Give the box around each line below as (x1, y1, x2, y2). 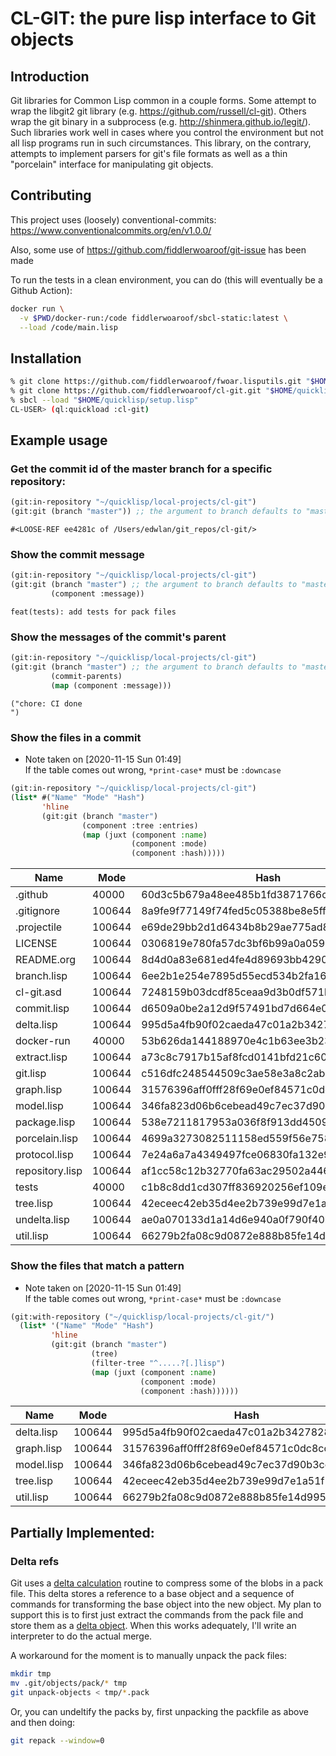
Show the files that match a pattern (10, 1259, 185, 1273)
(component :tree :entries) (81, 820, 199, 831)
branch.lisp (15, 969, 68, 983)
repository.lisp (15, 1164, 83, 1178)
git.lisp (15, 1067, 47, 1081)
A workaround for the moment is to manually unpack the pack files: (10, 1650, 288, 1662)
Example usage (10, 432, 108, 449)
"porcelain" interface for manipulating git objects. (10, 158, 214, 170)
